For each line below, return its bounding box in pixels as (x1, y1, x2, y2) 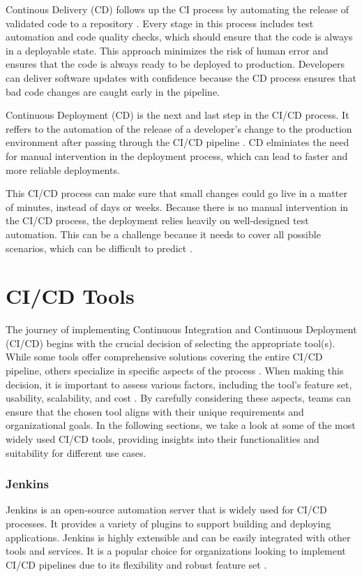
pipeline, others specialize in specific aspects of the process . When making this (6, 363, 344, 377)
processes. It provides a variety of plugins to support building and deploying (6, 516, 331, 530)
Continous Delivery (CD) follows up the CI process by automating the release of (6, 2, 349, 16)
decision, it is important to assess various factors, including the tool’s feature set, (6, 377, 352, 391)
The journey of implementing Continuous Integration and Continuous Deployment (6, 322, 357, 337)
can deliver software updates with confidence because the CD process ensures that (6, 70, 356, 85)
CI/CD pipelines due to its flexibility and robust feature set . (6, 557, 267, 571)
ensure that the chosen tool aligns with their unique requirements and (6, 404, 304, 418)
